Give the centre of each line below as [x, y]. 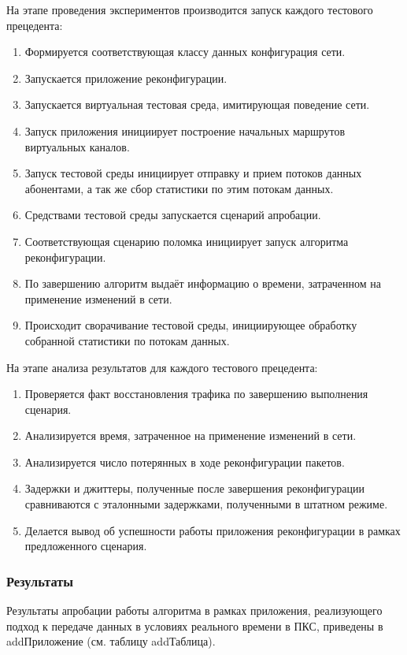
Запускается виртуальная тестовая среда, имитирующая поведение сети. [197, 104]
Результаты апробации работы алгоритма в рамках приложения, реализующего [194, 610]
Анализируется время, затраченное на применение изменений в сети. [191, 435]
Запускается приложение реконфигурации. [126, 78]
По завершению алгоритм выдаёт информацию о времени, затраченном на [203, 283]
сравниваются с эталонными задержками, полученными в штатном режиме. [206, 504]
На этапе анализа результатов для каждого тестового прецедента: [162, 367]
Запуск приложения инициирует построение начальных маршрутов [185, 130]
